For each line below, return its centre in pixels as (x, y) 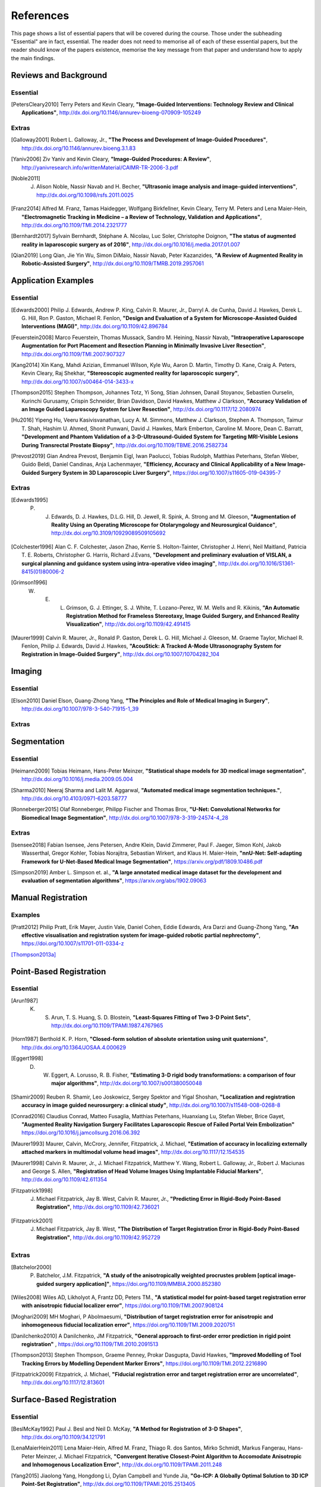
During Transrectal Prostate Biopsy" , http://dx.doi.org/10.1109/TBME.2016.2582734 (125, 445)
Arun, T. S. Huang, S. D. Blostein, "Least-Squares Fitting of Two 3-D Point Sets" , (151, 1017)
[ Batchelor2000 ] (31, 1267)
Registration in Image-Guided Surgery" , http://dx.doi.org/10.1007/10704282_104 (121, 654)
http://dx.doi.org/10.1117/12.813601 (63, 1382)
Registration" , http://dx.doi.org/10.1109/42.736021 (98, 1207)
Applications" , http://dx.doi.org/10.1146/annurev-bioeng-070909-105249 (111, 112)
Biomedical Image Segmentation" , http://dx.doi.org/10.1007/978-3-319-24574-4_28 (125, 817)
